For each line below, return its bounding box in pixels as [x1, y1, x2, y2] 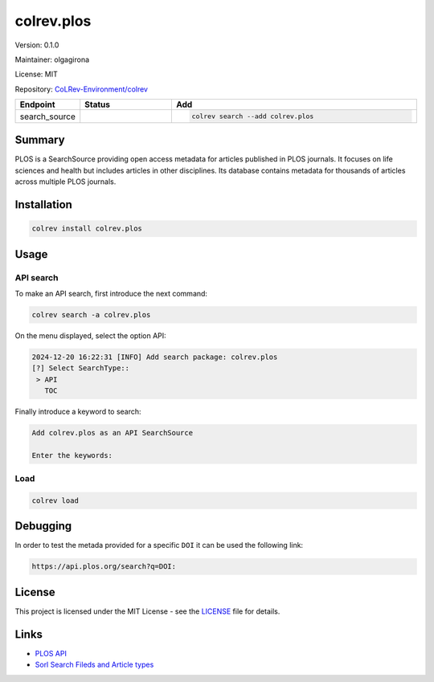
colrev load [31, 496, 80, 505]
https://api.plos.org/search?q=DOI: [31, 562, 177, 571]
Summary [14, 133, 65, 147]
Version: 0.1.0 [14, 40, 59, 50]
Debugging [14, 519, 72, 533]
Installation [14, 198, 72, 211]
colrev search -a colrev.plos [31, 310, 151, 319]
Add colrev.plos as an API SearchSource [31, 428, 193, 438]
